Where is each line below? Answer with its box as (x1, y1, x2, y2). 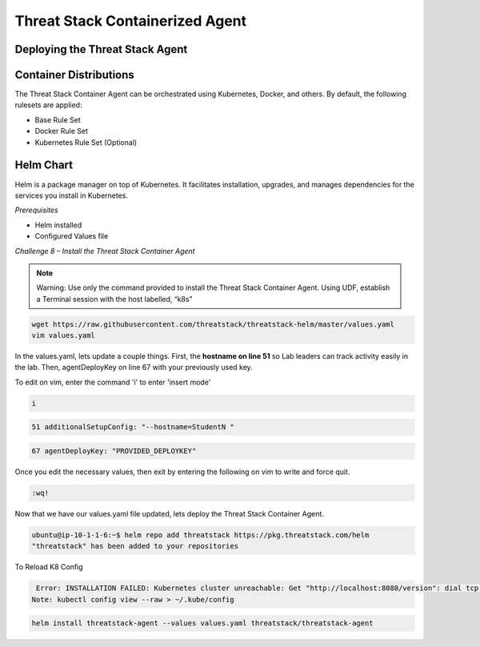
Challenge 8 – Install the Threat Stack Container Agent (14, 246, 195, 255)
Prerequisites (14, 205, 59, 215)
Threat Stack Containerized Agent (14, 12, 247, 30)
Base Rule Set (34, 115, 82, 124)
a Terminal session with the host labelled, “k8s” (36, 294, 193, 303)
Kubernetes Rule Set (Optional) (34, 137, 138, 147)
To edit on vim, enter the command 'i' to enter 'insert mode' (14, 377, 211, 387)
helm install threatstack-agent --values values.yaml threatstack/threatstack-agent (31, 619, 374, 628)
